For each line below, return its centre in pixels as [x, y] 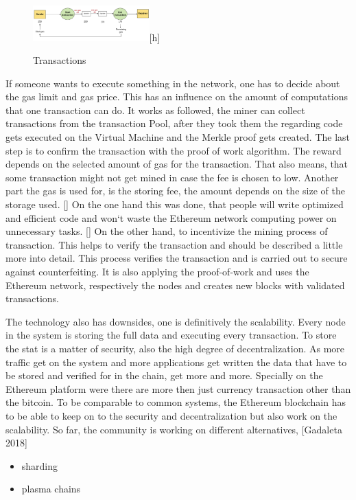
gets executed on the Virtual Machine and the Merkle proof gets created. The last [178, 137]
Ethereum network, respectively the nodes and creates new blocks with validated [175, 285]
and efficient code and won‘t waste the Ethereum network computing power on [171, 217]
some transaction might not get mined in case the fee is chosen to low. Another [172, 177]
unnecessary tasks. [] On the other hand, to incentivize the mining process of [167, 231]
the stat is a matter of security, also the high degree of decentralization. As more [175, 348]
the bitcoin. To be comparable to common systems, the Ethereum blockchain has [176, 402]
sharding [40, 465]
